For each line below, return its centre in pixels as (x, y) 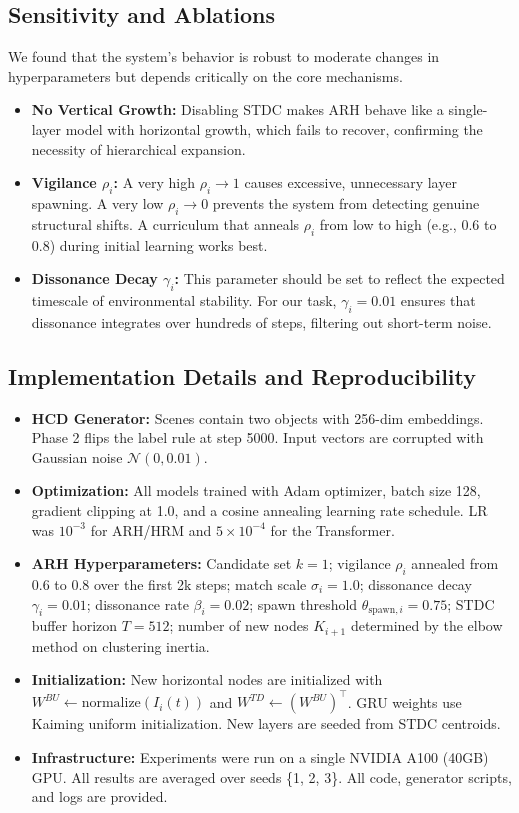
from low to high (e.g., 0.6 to (408, 223)
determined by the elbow (426, 625)
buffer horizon (74, 625)
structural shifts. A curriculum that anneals (165, 223)
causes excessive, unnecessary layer (350, 182)
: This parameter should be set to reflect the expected (339, 278)
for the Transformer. (332, 529)
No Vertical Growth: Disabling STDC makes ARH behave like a (237, 109)
